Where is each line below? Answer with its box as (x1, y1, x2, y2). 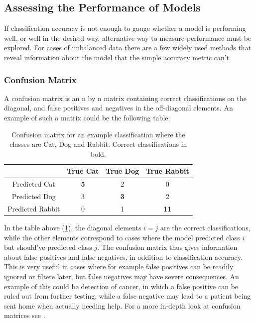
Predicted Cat (12, 179, 55, 189)
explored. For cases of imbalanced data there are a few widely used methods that (4, 42, 252, 53)
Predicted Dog (11, 191, 56, 202)
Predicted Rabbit (7, 203, 60, 214)
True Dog (106, 166, 139, 176)
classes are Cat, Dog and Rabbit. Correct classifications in (9, 139, 187, 149)
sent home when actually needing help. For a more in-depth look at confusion (4, 300, 241, 311)
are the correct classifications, (160, 222, 251, 232)
